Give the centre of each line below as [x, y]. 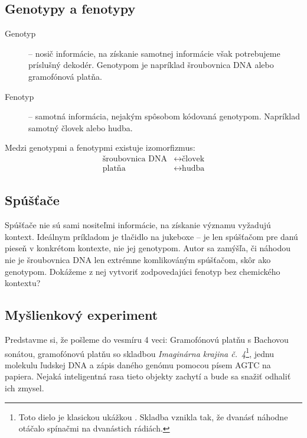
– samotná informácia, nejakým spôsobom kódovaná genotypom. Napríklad [164, 116]
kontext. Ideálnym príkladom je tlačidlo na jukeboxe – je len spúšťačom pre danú [151, 236]
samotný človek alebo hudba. [81, 127]
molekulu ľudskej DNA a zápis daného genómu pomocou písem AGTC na [138, 364]
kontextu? [23, 283]
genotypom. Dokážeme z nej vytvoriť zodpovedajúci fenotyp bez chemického [143, 271]
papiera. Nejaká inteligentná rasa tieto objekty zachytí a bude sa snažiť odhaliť [148, 376]
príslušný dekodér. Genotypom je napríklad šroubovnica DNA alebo [151, 65]
